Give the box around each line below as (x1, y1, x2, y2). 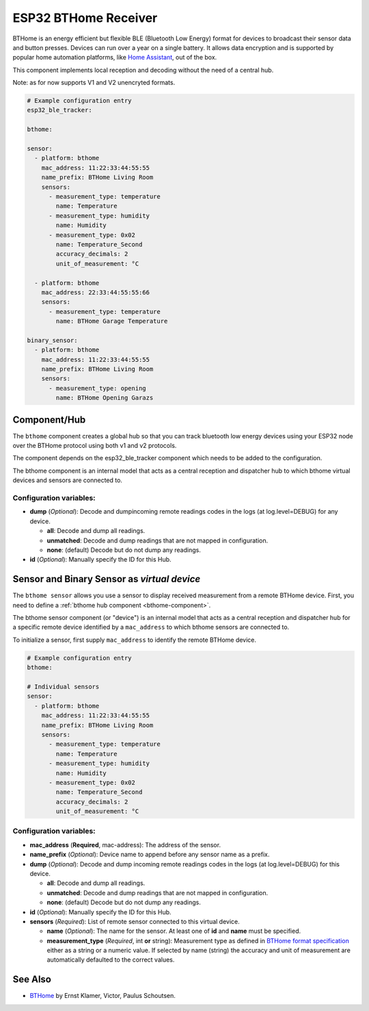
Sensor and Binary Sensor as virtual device (12, 573, 201, 585)
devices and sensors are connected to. (12, 476, 123, 484)
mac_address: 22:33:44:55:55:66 (41, 288, 150, 296)
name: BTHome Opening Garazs (55, 394, 154, 402)
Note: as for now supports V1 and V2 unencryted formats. (12, 79, 176, 87)
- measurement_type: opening (49, 384, 146, 392)
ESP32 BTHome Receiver (12, 10, 158, 25)
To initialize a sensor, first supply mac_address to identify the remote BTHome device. (12, 636, 256, 644)
